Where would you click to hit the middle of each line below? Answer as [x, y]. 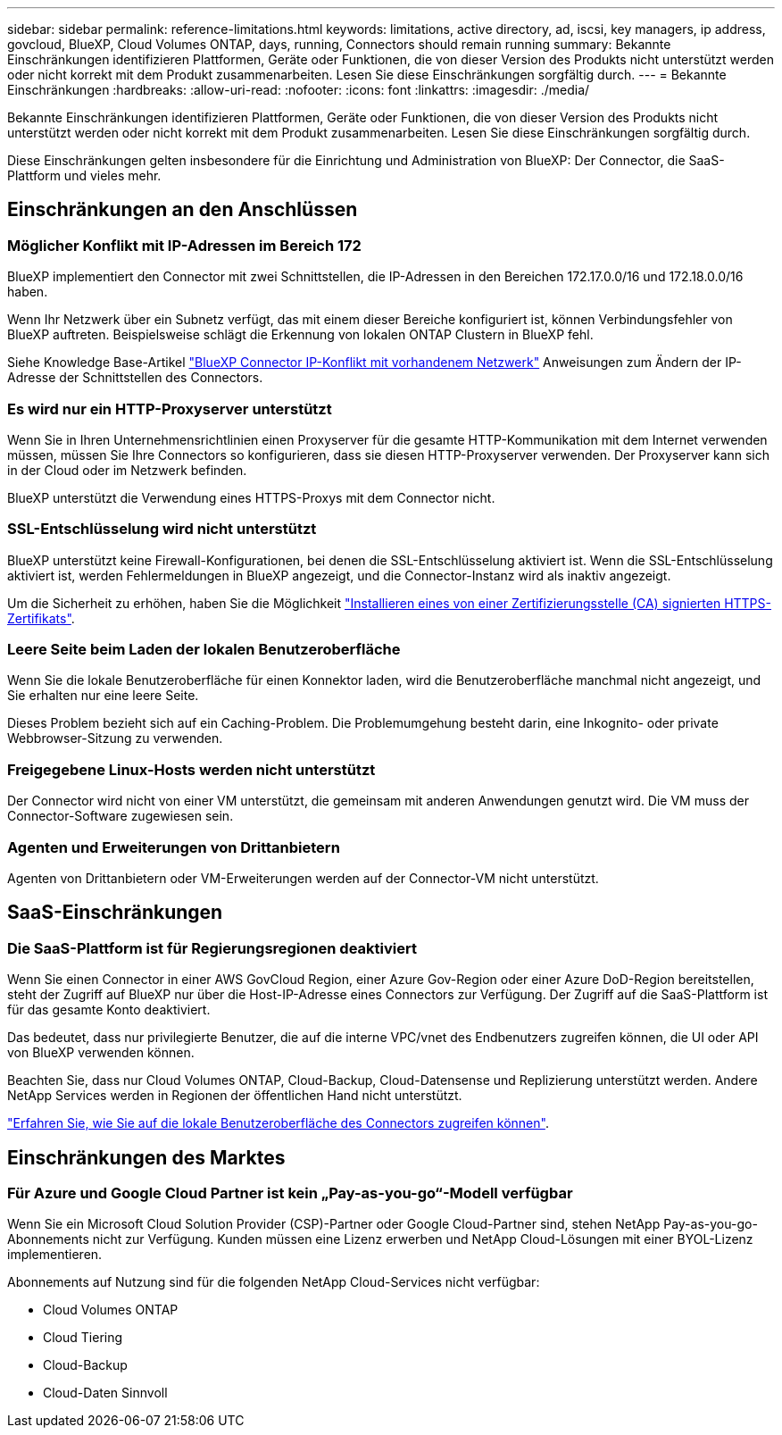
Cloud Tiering [83, 1338]
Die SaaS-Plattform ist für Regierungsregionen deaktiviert [212, 948]
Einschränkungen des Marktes [146, 1157]
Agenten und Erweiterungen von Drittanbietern [174, 847]
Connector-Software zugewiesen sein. [121, 816]
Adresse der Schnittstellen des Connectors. [135, 378]
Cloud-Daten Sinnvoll [105, 1393]
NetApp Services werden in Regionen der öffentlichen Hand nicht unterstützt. [235, 1096]
